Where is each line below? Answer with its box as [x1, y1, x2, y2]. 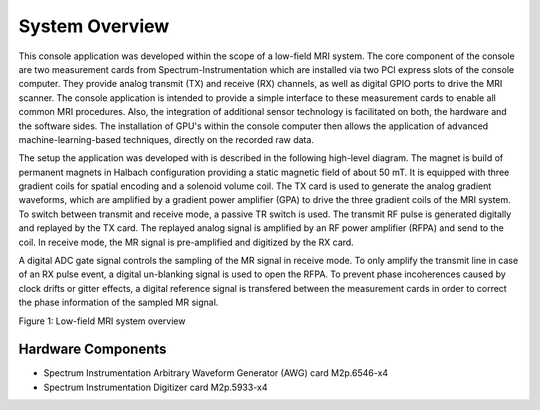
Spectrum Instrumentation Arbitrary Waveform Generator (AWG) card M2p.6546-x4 [43, 367, 389, 379]
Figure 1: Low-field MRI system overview [18, 315, 186, 327]
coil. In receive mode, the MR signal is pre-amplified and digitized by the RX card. [18, 236, 354, 248]
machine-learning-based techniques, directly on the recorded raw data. [18, 133, 315, 145]
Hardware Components [18, 341, 167, 358]
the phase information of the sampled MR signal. [18, 296, 219, 309]
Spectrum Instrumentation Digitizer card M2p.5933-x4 [43, 381, 268, 393]
